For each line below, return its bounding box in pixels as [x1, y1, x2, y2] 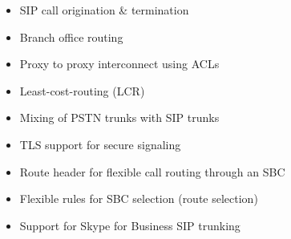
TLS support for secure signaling [19, 136, 181, 152]
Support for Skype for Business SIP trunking [19, 217, 240, 233]
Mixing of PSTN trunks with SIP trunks [19, 109, 220, 126]
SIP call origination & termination [19, 2, 189, 18]
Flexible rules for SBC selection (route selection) [19, 190, 258, 207]
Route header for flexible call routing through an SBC [19, 163, 285, 180]
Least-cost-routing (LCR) [19, 82, 145, 99]
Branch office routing [19, 28, 123, 45]
